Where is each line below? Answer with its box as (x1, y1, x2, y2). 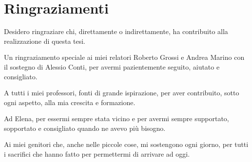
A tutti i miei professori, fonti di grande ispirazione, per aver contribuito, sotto (4, 88, 239, 98)
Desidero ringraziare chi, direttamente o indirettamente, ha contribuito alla (4, 26, 228, 36)
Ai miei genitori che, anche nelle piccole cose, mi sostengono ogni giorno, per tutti (4, 139, 249, 149)
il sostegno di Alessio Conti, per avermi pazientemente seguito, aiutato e (4, 61, 220, 72)
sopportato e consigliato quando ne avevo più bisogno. (4, 123, 166, 133)
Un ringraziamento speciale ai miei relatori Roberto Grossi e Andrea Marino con (4, 52, 245, 62)
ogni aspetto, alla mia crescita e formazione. (4, 97, 136, 107)
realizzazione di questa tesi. (4, 36, 86, 46)
